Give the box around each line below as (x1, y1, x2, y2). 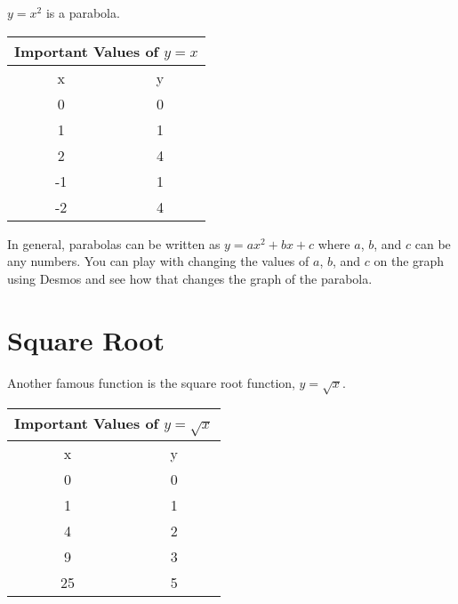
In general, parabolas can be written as (7, 234, 221, 253)
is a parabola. (45, 4, 120, 21)
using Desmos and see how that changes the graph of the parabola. (7, 269, 373, 287)
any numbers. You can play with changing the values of (7, 252, 309, 270)
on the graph (374, 252, 445, 270)
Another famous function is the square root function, (7, 373, 295, 391)
